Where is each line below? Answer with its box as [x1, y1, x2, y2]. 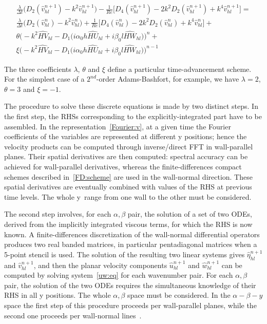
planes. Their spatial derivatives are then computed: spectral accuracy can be [4, 151, 248, 162]
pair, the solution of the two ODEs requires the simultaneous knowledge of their [4, 279, 256, 290]
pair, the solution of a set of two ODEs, [127, 208, 252, 219]
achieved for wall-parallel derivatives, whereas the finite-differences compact [4, 161, 242, 171]
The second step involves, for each [4, 208, 111, 219]
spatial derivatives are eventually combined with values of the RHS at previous [4, 181, 252, 192]
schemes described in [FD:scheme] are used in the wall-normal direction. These [4, 171, 253, 182]
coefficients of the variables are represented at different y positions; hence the [4, 131, 247, 142]
